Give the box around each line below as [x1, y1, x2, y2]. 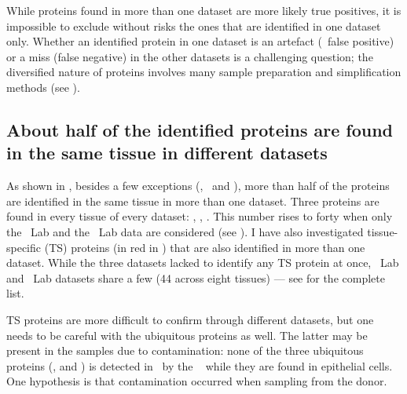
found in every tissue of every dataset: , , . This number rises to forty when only [6, 208, 393, 224]
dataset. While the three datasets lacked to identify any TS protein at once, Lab [6, 254, 399, 271]
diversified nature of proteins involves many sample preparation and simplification [6, 64, 401, 80]
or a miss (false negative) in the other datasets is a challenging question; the [6, 48, 373, 64]
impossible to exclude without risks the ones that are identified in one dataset [6, 17, 381, 34]
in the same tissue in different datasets [6, 140, 328, 165]
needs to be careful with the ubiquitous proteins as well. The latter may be [6, 327, 368, 343]
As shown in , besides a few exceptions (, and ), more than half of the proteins [6, 177, 390, 194]
